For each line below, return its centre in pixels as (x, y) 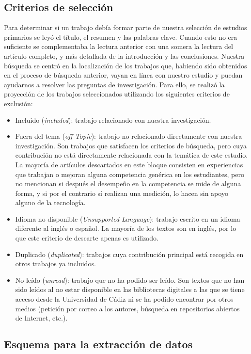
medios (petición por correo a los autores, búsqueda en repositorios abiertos (127, 308)
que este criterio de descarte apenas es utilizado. (87, 238)
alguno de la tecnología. (50, 202)
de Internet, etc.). (41, 318)
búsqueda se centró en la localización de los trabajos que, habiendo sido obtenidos (125, 65)
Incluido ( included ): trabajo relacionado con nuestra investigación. (113, 120)
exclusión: (18, 103)
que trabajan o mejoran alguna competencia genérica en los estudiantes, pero (130, 174)
